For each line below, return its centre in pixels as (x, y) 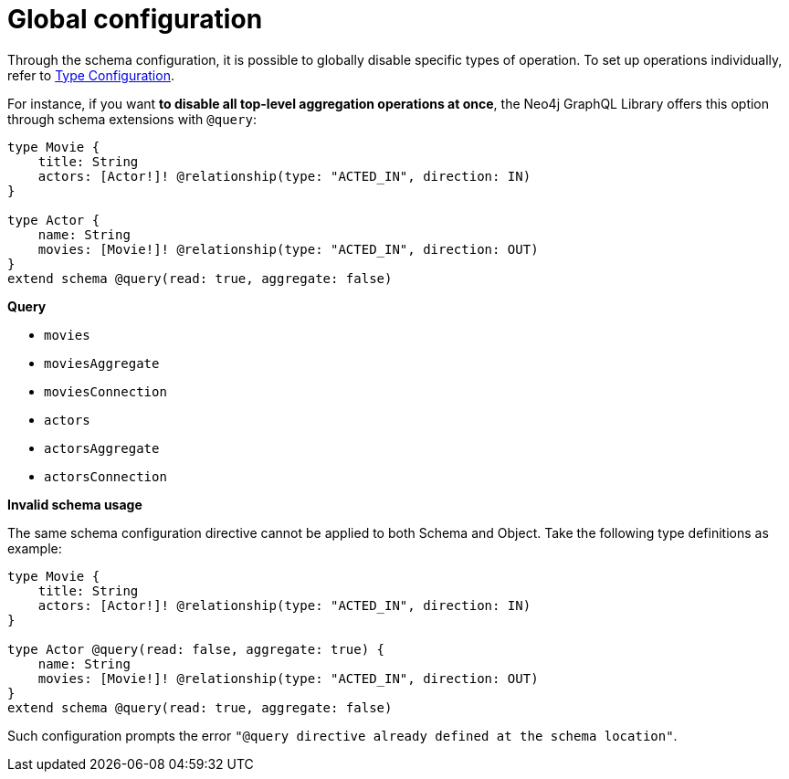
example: (35, 548)
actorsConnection (105, 476)
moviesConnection (105, 391)
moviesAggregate (102, 363)
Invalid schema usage (75, 504)
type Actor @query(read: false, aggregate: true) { (196, 649)
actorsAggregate (102, 448)
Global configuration (135, 19)
